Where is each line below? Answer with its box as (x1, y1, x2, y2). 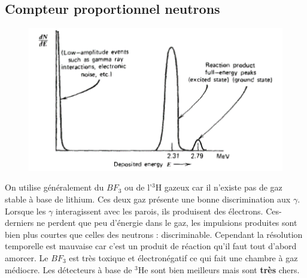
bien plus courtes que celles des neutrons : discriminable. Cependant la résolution (5, 228, 303, 240)
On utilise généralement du (5, 181, 104, 194)
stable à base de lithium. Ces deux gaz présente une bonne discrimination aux (5, 193, 291, 206)
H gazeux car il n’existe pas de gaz (155, 181, 282, 194)
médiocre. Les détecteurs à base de (5, 263, 132, 276)
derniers (5, 216, 34, 229)
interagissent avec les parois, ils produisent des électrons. (56, 204, 263, 217)
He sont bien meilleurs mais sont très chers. (138, 263, 300, 276)
